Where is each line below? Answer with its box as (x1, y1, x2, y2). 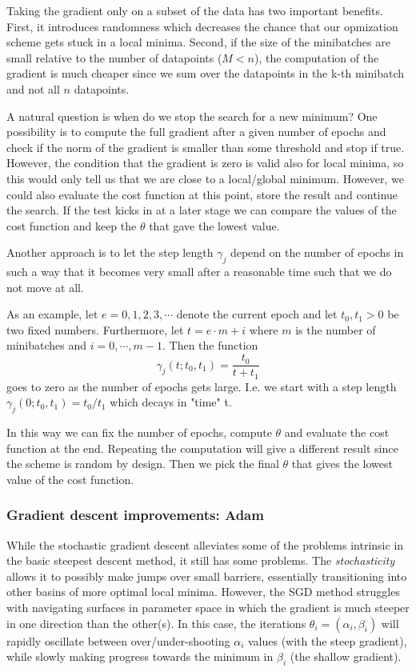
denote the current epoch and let (176, 306, 338, 322)
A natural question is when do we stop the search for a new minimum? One (6, 107, 378, 124)
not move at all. (6, 278, 84, 295)
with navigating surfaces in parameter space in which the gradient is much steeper (6, 598, 410, 615)
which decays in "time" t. (110, 394, 232, 410)
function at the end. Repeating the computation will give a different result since (6, 439, 398, 456)
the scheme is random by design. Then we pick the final (6, 455, 279, 472)
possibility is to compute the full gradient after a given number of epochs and (6, 123, 386, 140)
